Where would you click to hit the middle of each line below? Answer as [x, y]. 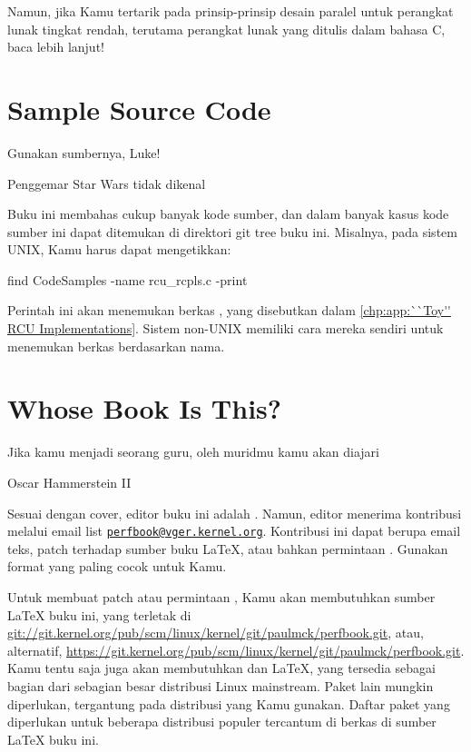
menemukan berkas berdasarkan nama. [116, 346]
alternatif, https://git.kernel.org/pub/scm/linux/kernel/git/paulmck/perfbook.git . [236, 650]
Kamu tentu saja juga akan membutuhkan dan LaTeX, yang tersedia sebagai [221, 668]
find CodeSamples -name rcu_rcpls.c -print [128, 279]
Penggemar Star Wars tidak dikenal [107, 183]
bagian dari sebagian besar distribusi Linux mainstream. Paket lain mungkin [221, 685]
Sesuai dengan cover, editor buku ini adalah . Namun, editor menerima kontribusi [235, 513]
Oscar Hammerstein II [69, 482]
